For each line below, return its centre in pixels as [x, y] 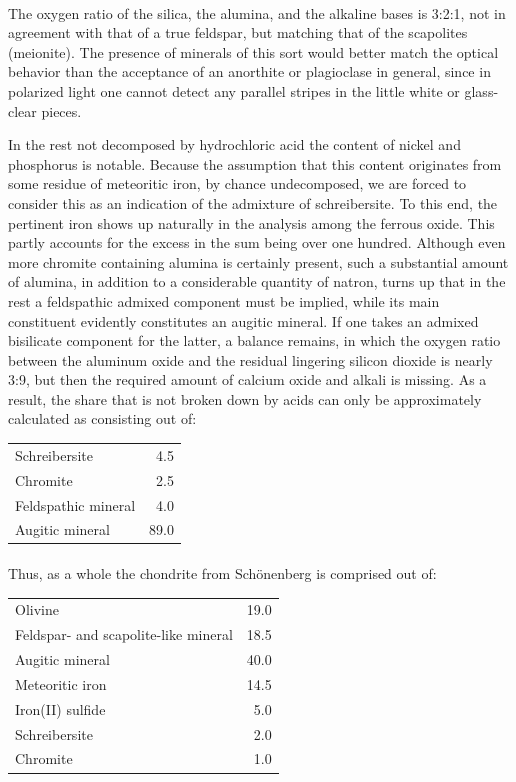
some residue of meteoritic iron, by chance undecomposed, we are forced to [237, 183]
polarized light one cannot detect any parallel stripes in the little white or [234, 90]
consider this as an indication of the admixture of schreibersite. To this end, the [253, 202]
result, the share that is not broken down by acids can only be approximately [245, 398]
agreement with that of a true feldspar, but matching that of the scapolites [238, 32]
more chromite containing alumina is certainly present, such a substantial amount [258, 261]
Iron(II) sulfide [60, 708]
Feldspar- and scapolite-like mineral [124, 634]
